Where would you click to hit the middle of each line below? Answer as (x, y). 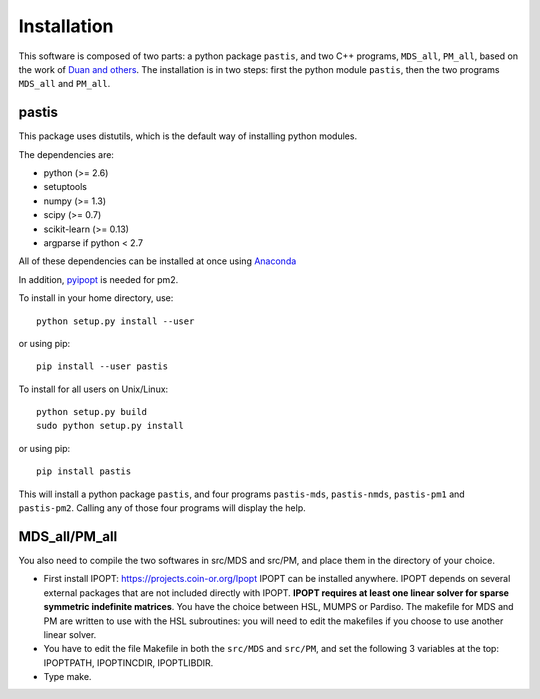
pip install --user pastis (102, 366)
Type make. (67, 677)
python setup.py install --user (115, 321)
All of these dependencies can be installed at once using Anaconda (157, 261)
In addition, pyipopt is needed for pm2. (98, 279)
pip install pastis (84, 471)
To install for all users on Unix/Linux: (93, 389)
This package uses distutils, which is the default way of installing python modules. (188, 136)
